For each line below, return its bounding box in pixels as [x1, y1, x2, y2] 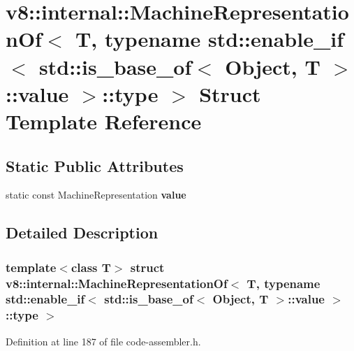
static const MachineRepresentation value [6, 187, 186, 202]
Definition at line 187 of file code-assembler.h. [6, 334, 201, 348]
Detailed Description [6, 222, 158, 243]
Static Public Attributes [6, 155, 184, 176]
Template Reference [6, 106, 202, 135]
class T [71, 258, 111, 275]
